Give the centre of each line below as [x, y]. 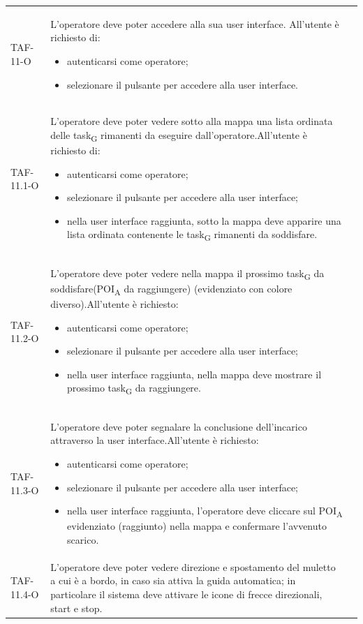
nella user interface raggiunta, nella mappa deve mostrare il [194, 374]
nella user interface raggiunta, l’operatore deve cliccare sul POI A [205, 512]
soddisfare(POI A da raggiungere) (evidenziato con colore [171, 289]
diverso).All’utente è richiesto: [114, 304]
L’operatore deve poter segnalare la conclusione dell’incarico [179, 426]
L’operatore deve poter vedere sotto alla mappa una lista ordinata [192, 121]
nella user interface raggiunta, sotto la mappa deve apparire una [204, 220]
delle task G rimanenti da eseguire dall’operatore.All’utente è [179, 135]
